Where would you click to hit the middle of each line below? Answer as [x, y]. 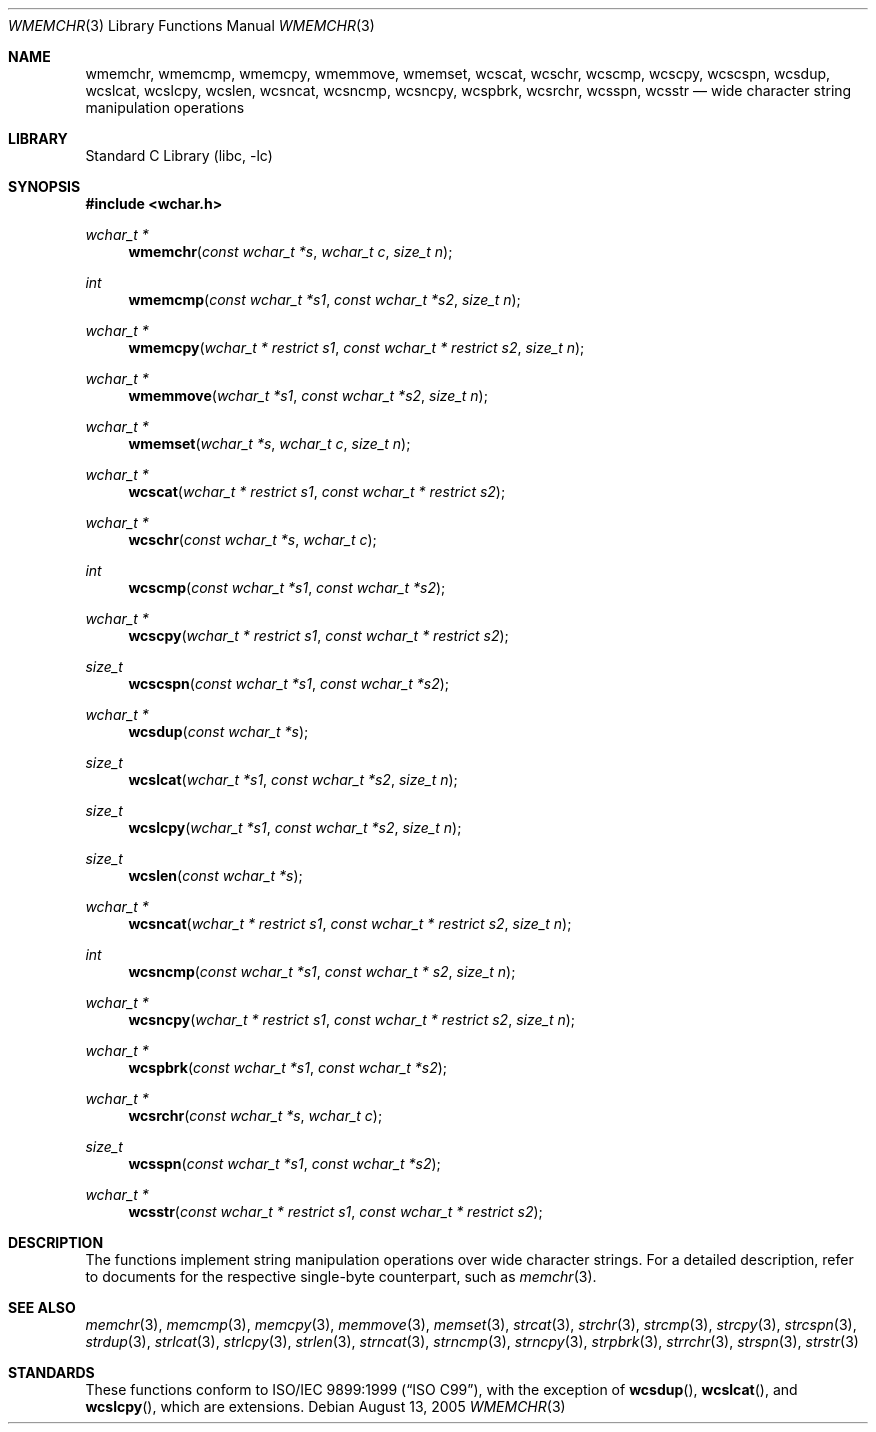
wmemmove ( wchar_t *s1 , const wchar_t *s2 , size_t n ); [308, 395]
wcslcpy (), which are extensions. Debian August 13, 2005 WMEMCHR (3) [325, 1406]
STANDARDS [51, 1372]
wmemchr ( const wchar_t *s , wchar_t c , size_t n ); [290, 251]
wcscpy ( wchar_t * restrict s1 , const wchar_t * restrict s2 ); [318, 635]
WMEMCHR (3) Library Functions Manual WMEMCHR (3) [191, 25]
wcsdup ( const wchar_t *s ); [218, 731]
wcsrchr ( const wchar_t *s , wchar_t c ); [255, 1115]
